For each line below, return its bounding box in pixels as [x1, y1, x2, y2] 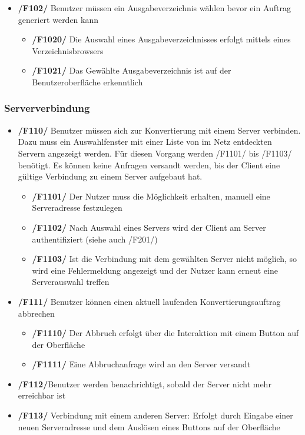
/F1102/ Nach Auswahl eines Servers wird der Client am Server [32, 221, 266, 233]
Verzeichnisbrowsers [32, 44, 104, 57]
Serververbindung [4, 101, 90, 115]
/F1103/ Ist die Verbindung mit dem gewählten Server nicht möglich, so [32, 253, 297, 265]
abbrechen [18, 307, 55, 319]
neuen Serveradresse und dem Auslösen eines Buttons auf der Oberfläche [18, 420, 280, 433]
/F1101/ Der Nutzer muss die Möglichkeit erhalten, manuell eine [32, 190, 270, 202]
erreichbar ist [18, 389, 66, 401]
